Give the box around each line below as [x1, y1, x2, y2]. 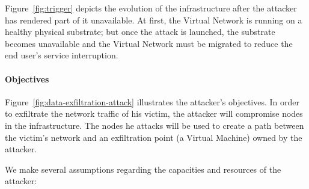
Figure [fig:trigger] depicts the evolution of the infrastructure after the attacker [5, 2, 297, 14]
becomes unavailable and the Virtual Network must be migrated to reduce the [5, 37, 293, 49]
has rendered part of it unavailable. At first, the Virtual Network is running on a [5, 13, 302, 26]
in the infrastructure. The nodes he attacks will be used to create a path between [5, 119, 304, 131]
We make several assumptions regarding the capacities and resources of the [5, 163, 281, 175]
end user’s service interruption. [5, 49, 118, 61]
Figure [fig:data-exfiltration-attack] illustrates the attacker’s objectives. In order [5, 95, 300, 108]
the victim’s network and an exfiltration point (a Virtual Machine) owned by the [5, 131, 302, 143]
